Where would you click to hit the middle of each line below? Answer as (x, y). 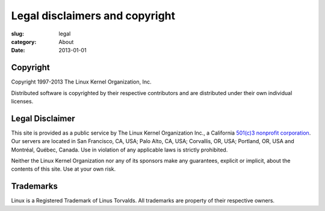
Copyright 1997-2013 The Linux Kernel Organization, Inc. (81, 82)
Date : (18, 50)
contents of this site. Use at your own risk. (63, 169)
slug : (17, 34)
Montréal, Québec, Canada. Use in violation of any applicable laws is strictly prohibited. (119, 150)
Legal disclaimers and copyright (93, 16)
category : (24, 41)
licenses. (22, 102)
